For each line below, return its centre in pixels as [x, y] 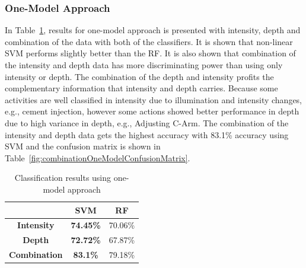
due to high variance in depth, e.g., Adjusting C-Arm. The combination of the [147, 122]
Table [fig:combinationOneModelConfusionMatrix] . [98, 157]
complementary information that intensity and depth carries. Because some [141, 88]
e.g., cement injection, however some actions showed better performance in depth [152, 111]
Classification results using [63, 178]
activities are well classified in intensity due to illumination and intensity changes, [154, 99]
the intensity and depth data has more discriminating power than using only [144, 65]
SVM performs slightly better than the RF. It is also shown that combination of [150, 53]
